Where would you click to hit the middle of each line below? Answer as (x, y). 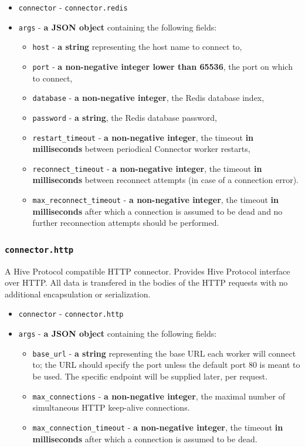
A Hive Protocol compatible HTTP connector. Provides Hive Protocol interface (148, 271)
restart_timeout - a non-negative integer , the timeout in (143, 137)
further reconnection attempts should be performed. (126, 223)
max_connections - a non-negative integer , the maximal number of (159, 396)
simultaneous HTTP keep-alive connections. (111, 407)
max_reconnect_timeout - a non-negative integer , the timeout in (156, 200)
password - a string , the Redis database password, (125, 117)
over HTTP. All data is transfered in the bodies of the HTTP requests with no (146, 282)
